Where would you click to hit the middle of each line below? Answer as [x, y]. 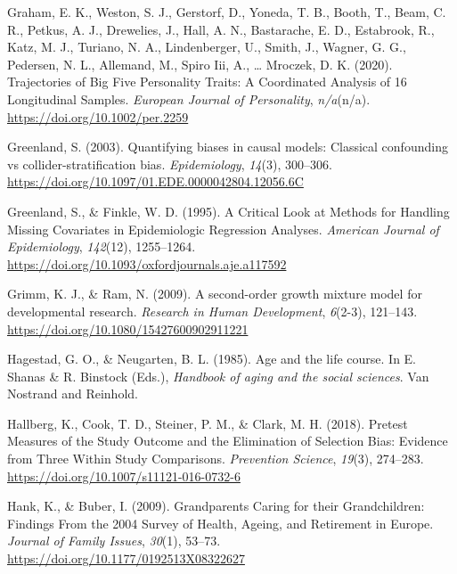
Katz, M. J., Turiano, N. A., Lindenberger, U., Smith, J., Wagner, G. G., [207, 47]
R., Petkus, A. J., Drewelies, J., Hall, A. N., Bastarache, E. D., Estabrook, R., [221, 29]
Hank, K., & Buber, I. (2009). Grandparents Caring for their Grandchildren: [216, 506]
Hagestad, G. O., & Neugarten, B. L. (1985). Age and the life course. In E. [212, 359]
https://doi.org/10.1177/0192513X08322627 [126, 558]
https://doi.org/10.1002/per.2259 [98, 116]
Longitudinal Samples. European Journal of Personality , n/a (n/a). [189, 98]
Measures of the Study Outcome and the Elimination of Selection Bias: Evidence [228, 441]
